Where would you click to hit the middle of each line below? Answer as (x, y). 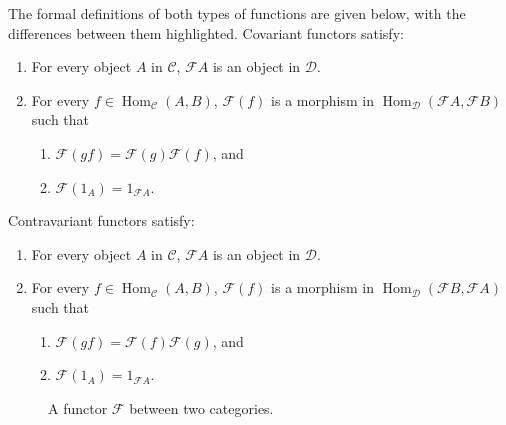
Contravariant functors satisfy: (101, 220)
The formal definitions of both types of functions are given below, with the (237, 13)
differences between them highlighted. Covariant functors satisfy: (206, 32)
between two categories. (201, 407)
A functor (78, 407)
